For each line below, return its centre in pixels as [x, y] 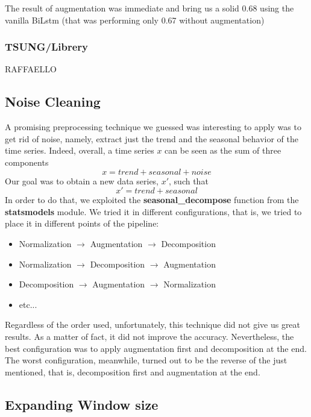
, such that [189, 180]
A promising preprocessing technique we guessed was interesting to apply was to [153, 127]
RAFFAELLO [31, 69]
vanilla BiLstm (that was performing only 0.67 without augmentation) [135, 20]
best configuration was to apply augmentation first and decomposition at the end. [156, 348]
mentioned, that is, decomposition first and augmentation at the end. [133, 372]
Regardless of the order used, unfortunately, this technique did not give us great [153, 325]
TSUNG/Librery [46, 47]
